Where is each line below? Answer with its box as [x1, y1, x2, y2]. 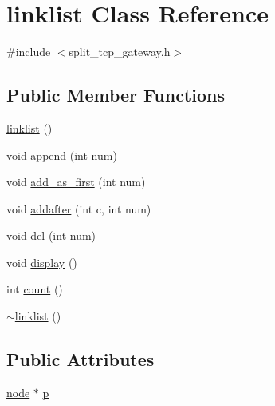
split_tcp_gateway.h [69, 43, 171, 60]
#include [6, 43, 51, 60]
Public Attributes [6, 347, 155, 372]
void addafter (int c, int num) [6, 200, 151, 217]
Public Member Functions [6, 82, 225, 107]
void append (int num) [6, 146, 117, 163]
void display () [6, 253, 77, 270]
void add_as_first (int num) [6, 173, 146, 190]
